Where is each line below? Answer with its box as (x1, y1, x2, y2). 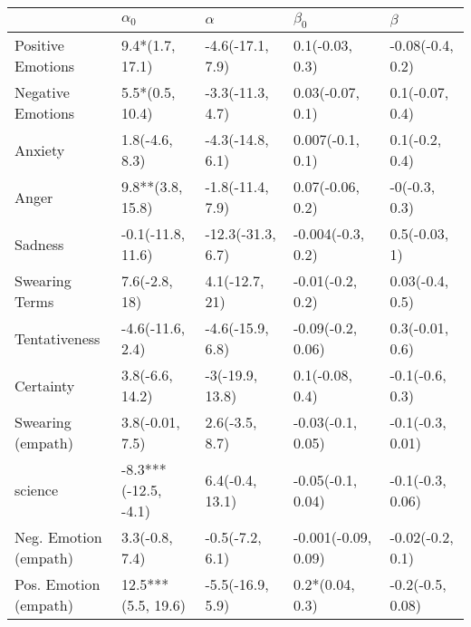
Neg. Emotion (14, 526, 102, 548)
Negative (14, 82, 70, 103)
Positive (14, 34, 64, 56)
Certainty (14, 374, 75, 396)
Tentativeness (14, 327, 101, 349)
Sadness (14, 233, 64, 255)
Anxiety (14, 139, 65, 160)
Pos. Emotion (14, 574, 101, 595)
